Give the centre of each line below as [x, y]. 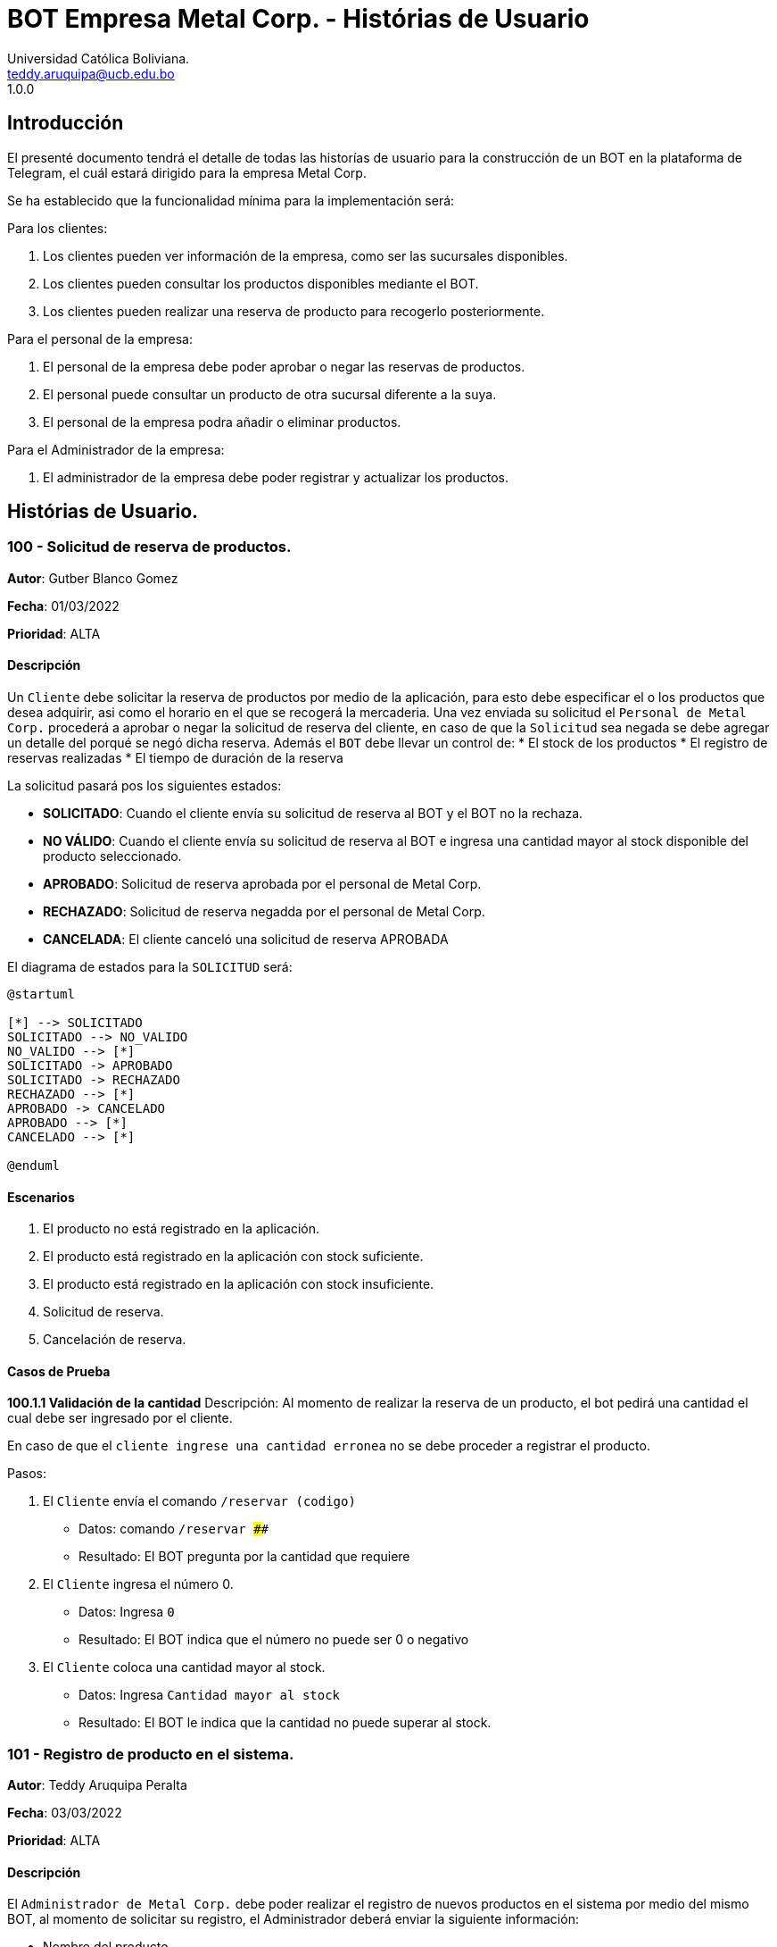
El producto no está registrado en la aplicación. [182, 1229]
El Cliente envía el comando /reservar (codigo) [199, 1501]
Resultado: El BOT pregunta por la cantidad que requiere [244, 1557]
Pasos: [27, 1474]
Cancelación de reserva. [115, 1340]
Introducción [66, 123]
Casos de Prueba [59, 1371]
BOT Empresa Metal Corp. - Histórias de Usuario [298, 19]
